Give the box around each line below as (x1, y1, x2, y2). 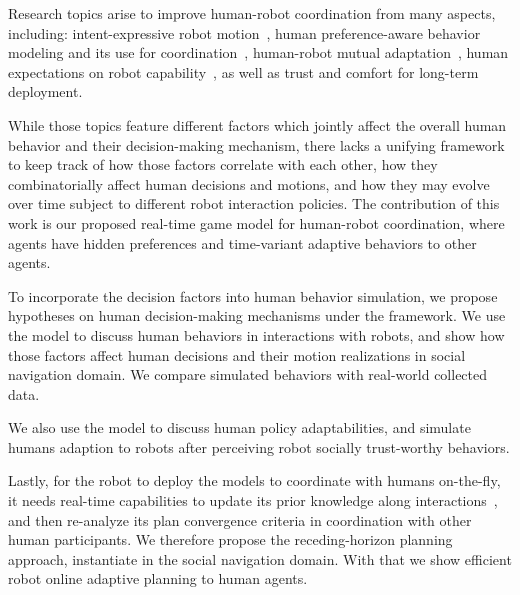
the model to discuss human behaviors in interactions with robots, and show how (8, 324, 505, 345)
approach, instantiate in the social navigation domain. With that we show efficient (8, 548, 512, 569)
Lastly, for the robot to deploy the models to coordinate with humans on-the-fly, (8, 470, 501, 491)
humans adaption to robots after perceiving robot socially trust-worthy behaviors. (8, 436, 510, 457)
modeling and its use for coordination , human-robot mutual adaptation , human (8, 42, 509, 63)
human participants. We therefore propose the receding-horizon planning (8, 529, 453, 550)
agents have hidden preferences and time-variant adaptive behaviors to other (8, 232, 477, 253)
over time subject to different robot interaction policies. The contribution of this (8, 193, 500, 214)
